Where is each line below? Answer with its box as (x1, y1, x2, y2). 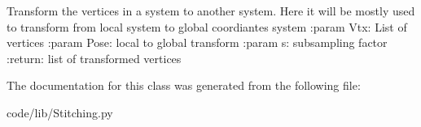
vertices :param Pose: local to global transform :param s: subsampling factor (7, 34, 388, 51)
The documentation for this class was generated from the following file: (7, 77, 361, 94)
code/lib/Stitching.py (7, 104, 113, 121)
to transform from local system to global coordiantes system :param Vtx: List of (7, 18, 407, 35)
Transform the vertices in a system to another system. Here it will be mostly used (7, 2, 415, 19)
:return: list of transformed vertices (7, 49, 182, 66)
